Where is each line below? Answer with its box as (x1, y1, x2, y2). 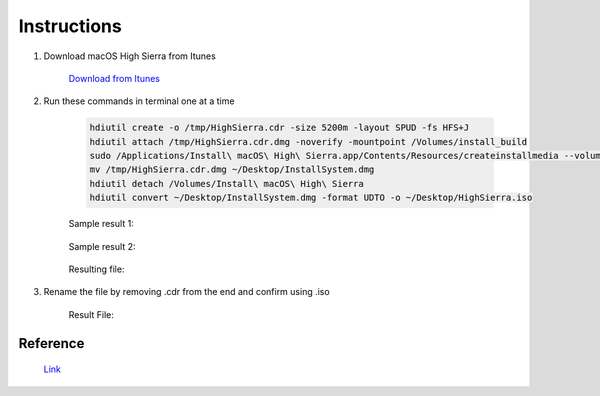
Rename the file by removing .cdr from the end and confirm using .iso (43, 286, 330, 298)
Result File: (68, 308, 114, 320)
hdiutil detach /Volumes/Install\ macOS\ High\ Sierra (89, 178, 364, 189)
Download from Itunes (68, 72, 160, 84)
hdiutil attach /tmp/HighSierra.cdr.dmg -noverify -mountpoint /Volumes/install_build (89, 136, 528, 147)
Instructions (18, 15, 122, 37)
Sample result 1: (68, 218, 134, 230)
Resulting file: (68, 263, 125, 275)
